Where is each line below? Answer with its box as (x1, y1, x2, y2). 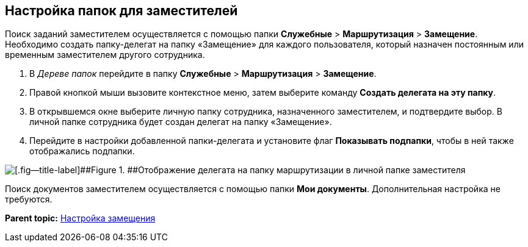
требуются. (5, 194, 52, 205)
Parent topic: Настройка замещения (5, 213, 156, 224)
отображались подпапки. (29, 146, 135, 157)
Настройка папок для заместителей (5, 3, 238, 18)
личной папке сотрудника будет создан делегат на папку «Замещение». (29, 116, 332, 127)
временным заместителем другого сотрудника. (5, 49, 205, 60)
